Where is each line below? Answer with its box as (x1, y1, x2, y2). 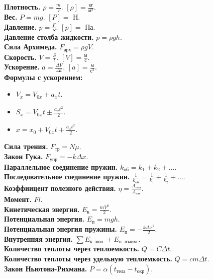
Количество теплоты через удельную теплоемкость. (4, 253, 172, 264)
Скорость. (4, 51, 37, 62)
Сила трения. (4, 141, 48, 151)
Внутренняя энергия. (4, 233, 73, 244)
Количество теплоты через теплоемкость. (4, 243, 140, 254)
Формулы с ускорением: (4, 72, 83, 82)
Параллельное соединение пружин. (4, 161, 118, 172)
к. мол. (90, 239, 105, 245)
